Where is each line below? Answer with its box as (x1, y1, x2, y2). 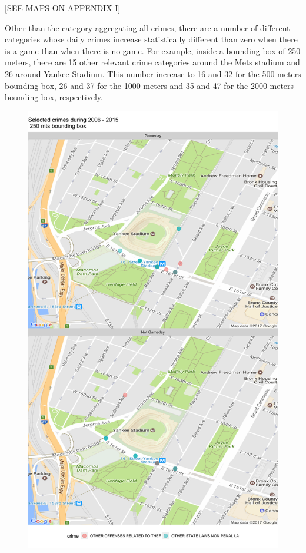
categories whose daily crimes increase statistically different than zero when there (5, 33, 298, 45)
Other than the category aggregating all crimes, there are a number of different (5, 21, 290, 34)
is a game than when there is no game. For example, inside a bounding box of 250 (5, 44, 301, 57)
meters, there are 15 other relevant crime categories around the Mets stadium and (5, 56, 300, 68)
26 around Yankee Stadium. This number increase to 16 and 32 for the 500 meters (5, 67, 301, 80)
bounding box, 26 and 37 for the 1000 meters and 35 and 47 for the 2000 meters (5, 79, 294, 91)
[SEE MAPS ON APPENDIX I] (5, 2, 121, 14)
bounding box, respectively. (5, 91, 103, 103)
